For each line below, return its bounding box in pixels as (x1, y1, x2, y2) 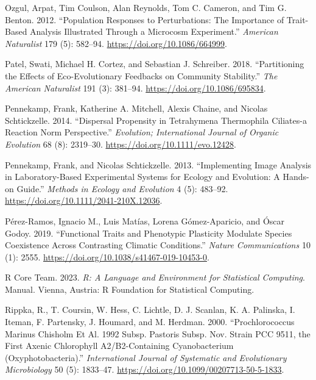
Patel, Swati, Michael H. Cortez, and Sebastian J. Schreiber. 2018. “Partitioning (5, 57, 304, 70)
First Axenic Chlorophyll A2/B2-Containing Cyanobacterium (5, 339, 234, 352)
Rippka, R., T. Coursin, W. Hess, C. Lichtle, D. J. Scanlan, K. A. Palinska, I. (5, 303, 295, 316)
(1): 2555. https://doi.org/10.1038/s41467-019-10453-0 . (5, 250, 209, 263)
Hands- (283, 170, 309, 183)
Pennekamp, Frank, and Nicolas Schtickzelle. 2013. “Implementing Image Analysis (5, 158, 312, 171)
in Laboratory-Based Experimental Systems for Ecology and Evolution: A (5, 170, 280, 183)
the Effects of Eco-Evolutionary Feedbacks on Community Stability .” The (5, 69, 278, 82)
